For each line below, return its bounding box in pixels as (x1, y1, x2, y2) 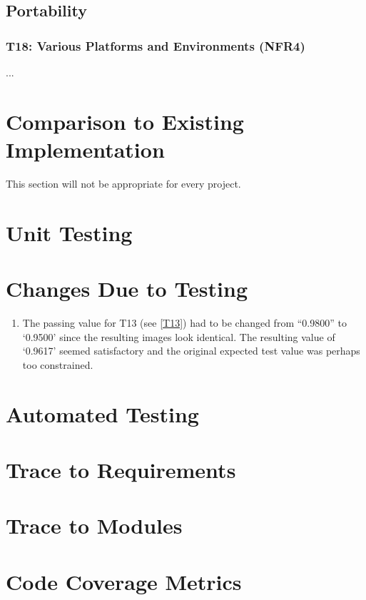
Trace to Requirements (6, 454, 236, 484)
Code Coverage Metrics (6, 566, 242, 596)
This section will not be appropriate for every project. (6, 176, 241, 190)
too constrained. (22, 357, 93, 372)
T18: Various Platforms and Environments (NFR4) (6, 36, 305, 54)
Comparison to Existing (6, 106, 244, 136)
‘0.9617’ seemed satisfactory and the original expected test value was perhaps (22, 343, 360, 358)
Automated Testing (6, 399, 199, 428)
